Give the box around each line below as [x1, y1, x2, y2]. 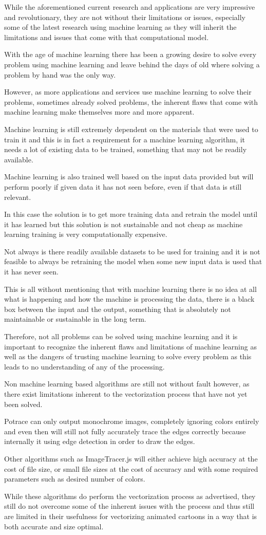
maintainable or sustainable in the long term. [4, 313, 146, 324]
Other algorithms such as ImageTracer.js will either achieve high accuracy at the [4, 453, 258, 464]
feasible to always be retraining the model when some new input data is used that [4, 256, 262, 267]
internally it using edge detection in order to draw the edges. [4, 436, 195, 447]
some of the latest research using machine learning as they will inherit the [4, 22, 237, 32]
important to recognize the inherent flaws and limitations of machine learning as [4, 341, 257, 352]
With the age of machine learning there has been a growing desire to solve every [4, 49, 257, 60]
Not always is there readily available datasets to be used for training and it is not [4, 246, 260, 256]
